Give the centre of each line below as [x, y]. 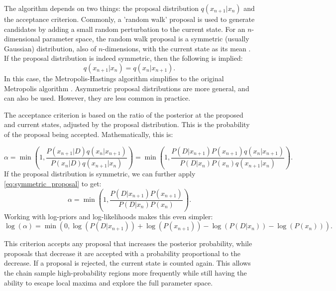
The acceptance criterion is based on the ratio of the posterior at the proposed [124, 114]
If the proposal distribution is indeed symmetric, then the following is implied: [123, 58]
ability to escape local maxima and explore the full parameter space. [109, 282]
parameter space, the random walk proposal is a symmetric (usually [146, 39]
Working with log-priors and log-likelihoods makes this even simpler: [109, 216]
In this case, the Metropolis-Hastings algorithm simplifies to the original [114, 78]
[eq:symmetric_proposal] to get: [53, 184]
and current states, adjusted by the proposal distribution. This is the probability [127, 124]
